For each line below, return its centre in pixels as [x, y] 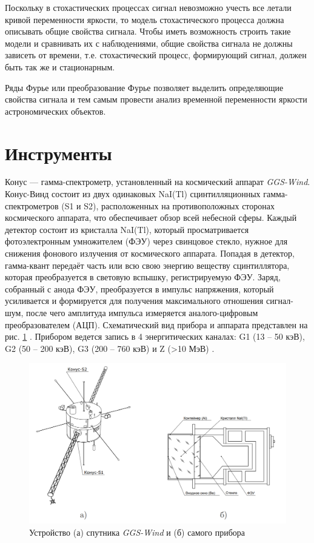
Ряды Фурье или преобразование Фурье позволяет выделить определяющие [144, 87]
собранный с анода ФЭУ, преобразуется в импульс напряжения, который [139, 288]
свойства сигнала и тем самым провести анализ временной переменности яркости [156, 99]
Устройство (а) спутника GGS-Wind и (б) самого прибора [137, 532]
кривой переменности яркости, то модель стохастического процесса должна [145, 19]
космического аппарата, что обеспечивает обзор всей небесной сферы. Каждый [151, 218]
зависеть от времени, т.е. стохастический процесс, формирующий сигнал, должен [156, 55]
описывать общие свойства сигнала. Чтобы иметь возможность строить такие [148, 31]
